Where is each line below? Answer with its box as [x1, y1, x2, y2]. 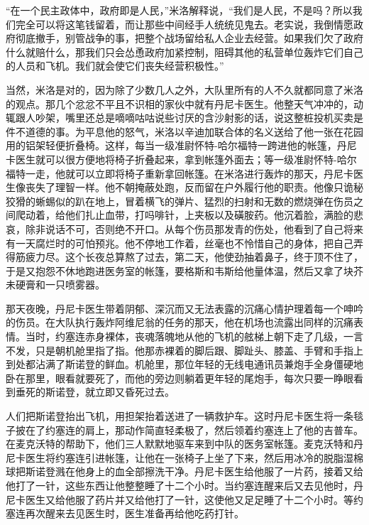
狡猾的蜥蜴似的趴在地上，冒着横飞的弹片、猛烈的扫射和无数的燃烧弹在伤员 [6, 193, 353, 208]
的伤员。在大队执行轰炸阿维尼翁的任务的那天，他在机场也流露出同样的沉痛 [6, 315, 353, 330]
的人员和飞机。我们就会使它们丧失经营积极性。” [6, 58, 224, 73]
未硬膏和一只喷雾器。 [6, 277, 105, 292]
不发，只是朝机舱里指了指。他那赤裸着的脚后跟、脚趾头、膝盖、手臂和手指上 [6, 342, 363, 357]
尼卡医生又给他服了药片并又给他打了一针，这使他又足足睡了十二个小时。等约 [6, 492, 363, 507]
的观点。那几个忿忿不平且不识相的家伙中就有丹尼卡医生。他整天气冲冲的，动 [6, 96, 363, 111]
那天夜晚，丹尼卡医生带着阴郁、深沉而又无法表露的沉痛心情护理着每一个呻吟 [6, 301, 363, 315]
